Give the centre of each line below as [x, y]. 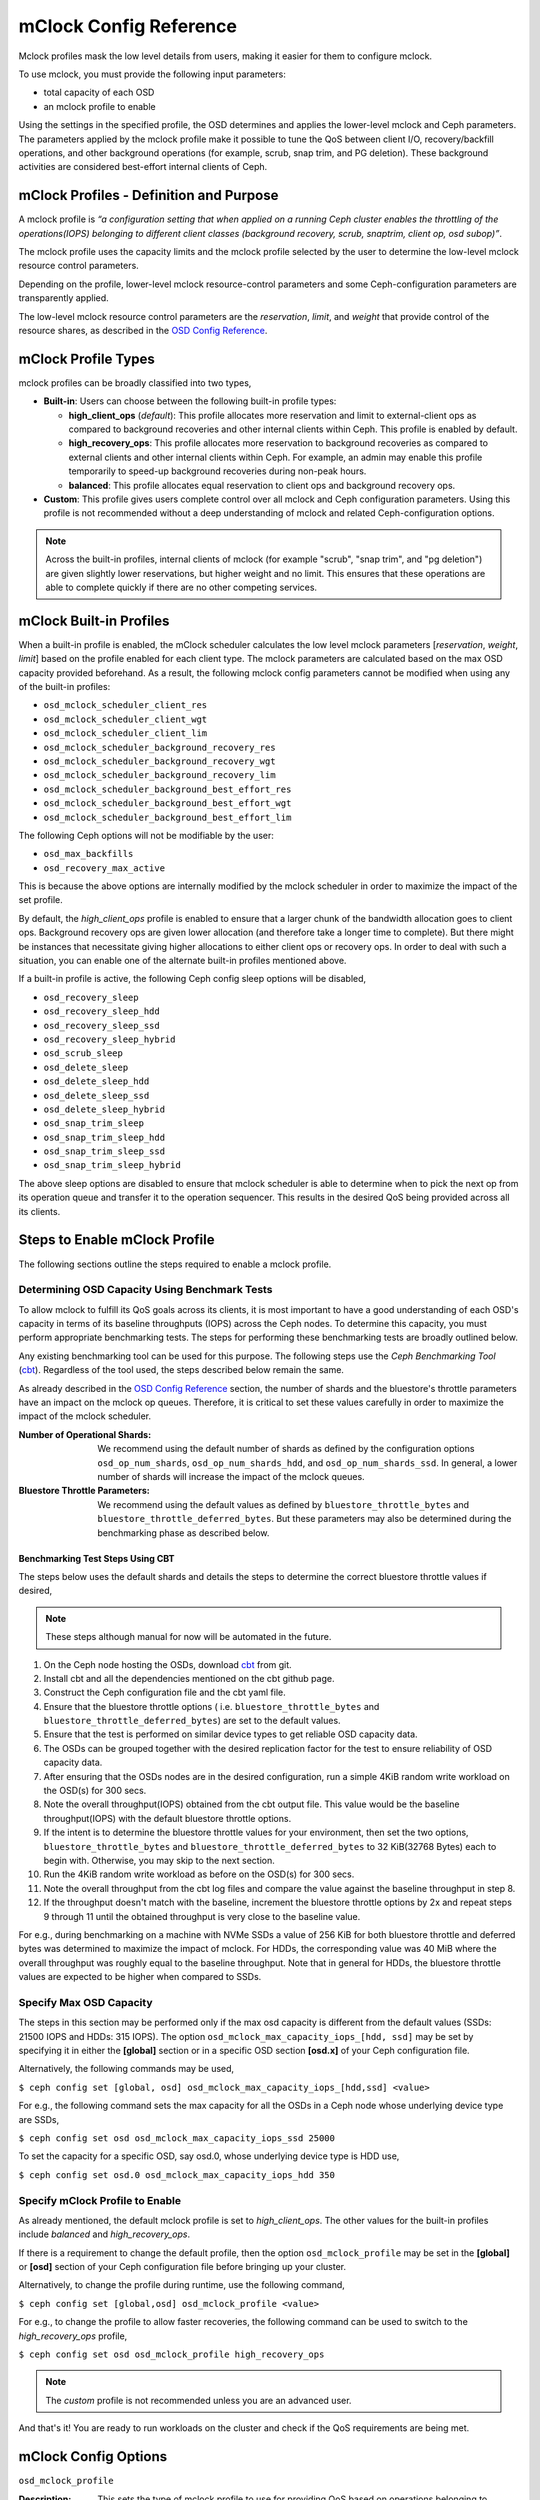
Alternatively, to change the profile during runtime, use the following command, [181, 2285]
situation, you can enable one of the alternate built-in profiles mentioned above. [182, 961]
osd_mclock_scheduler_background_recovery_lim [159, 775]
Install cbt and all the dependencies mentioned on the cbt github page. [189, 1678]
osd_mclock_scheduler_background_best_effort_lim [167, 817]
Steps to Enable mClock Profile [116, 1240]
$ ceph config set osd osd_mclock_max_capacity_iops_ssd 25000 [176, 2138]
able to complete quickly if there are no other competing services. [181, 587]
